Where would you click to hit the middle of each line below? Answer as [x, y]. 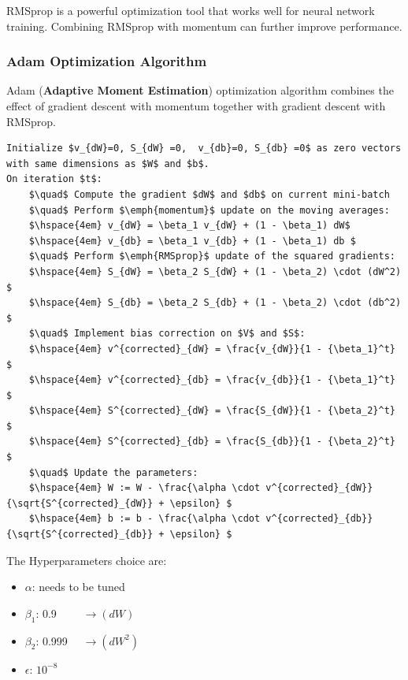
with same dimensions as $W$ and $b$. [108, 163]
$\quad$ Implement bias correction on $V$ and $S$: [167, 334]
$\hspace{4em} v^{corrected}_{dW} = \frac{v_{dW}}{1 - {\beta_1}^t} [212, 349]
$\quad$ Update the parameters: [113, 472]
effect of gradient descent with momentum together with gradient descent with [196, 106]
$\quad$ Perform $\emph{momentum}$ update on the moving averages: [209, 210]
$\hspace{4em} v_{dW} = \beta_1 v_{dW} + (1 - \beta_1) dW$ [189, 226]
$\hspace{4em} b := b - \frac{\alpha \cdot [145, 519]
